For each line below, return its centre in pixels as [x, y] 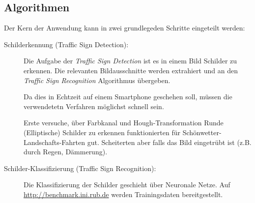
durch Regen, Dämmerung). [66, 152]
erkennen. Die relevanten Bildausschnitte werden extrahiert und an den [131, 70]
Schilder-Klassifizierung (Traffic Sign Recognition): [80, 168]
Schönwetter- [202, 132]
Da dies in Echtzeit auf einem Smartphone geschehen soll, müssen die [128, 97]
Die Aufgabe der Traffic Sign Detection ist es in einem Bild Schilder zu [130, 61]
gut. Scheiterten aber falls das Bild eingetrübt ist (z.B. [169, 142]
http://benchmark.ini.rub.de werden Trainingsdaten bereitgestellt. [123, 194]
